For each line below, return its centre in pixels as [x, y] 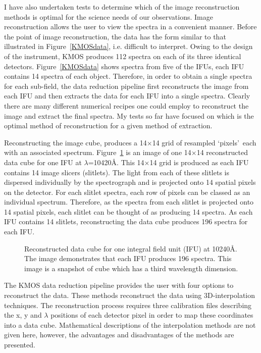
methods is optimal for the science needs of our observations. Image [109, 16]
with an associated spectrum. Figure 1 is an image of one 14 [98, 152]
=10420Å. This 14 [116, 162]
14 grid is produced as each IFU [199, 162]
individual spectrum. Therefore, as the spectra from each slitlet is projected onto [129, 202]
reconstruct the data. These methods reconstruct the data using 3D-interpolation [129, 295]
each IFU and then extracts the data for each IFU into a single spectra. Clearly [127, 96]
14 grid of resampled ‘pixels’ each [204, 142]
